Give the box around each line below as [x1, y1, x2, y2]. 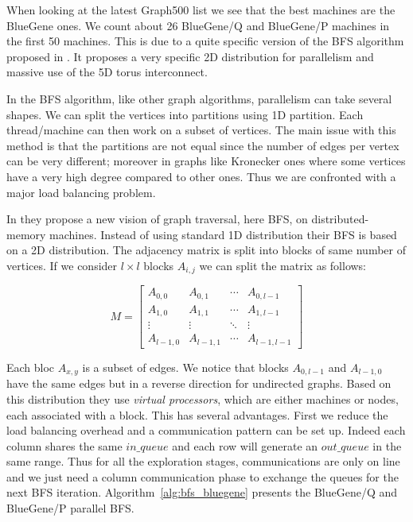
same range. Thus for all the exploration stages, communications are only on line [6, 453, 400, 470]
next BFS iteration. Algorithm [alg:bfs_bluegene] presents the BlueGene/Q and [6, 484, 398, 501]
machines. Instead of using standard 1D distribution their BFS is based [49, 226, 397, 242]
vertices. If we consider [6, 257, 118, 273]
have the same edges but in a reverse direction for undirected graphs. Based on [6, 375, 392, 392]
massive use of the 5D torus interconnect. [6, 64, 208, 80]
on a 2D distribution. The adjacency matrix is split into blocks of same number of [6, 242, 406, 258]
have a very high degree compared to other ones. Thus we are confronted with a [6, 168, 396, 184]
